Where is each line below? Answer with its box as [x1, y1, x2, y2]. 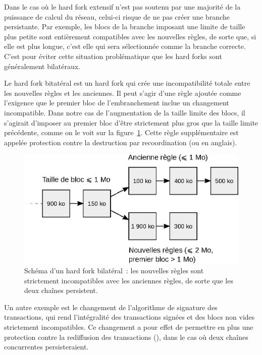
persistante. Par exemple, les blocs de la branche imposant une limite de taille [4, 21, 245, 32]
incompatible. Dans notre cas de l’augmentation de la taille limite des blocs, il [4, 107, 245, 117]
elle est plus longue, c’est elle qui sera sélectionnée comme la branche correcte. [4, 41, 246, 51]
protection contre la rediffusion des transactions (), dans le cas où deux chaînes [4, 331, 248, 342]
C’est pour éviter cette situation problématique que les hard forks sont [4, 50, 222, 61]
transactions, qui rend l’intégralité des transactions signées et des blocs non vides [4, 312, 255, 322]
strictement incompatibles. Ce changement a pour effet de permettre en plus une [4, 321, 253, 332]
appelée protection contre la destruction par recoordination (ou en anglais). [4, 137, 237, 147]
